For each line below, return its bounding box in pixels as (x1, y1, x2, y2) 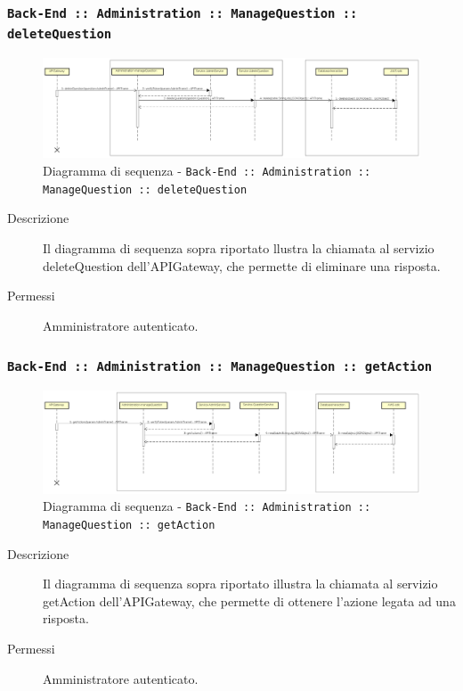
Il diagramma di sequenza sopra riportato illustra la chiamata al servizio (43, 574, 438, 593)
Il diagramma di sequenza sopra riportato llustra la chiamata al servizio (43, 238, 435, 257)
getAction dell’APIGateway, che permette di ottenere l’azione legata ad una (43, 591, 456, 610)
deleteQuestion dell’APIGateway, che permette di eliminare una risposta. (43, 256, 441, 275)
